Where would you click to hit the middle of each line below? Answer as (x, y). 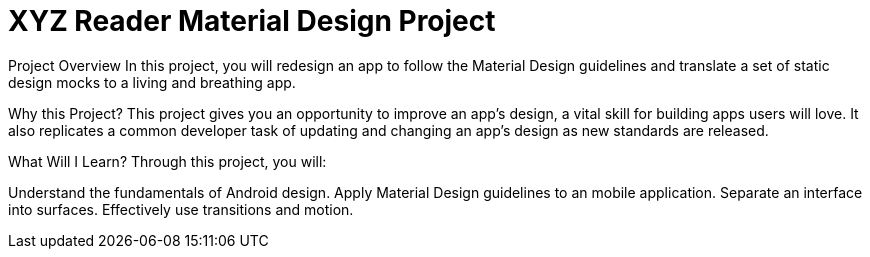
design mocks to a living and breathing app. (152, 82)
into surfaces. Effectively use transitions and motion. (181, 209)
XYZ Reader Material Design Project (252, 21)
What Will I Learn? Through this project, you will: (167, 161)
